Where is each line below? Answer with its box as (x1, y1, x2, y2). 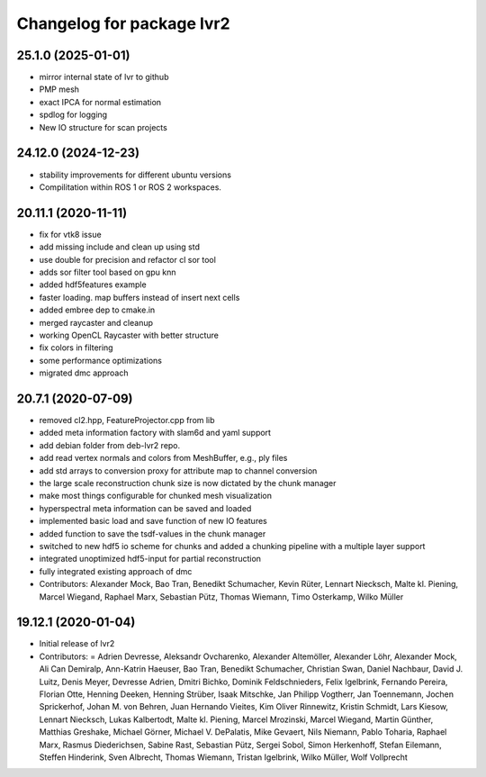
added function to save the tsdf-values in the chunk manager (39, 528, 266, 539)
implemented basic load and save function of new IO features (39, 516, 267, 527)
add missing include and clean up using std (39, 241, 201, 252)
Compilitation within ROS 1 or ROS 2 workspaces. (39, 181, 222, 193)
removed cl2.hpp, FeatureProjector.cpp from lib (39, 415, 215, 426)
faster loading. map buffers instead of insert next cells (39, 292, 240, 303)
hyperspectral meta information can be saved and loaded (39, 502, 252, 513)
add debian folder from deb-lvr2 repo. (39, 439, 181, 450)
